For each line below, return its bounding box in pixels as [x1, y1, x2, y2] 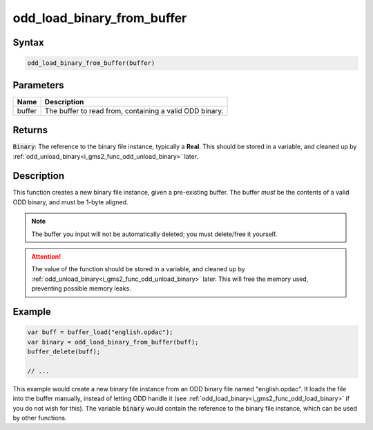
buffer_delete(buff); [27, 347, 101, 355]
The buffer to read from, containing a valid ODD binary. [44, 106, 224, 115]
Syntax [12, 37, 44, 48]
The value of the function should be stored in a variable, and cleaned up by [31, 265, 245, 273]
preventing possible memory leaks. [31, 284, 131, 293]
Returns [12, 124, 48, 136]
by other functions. [12, 413, 67, 422]
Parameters [12, 79, 64, 91]
